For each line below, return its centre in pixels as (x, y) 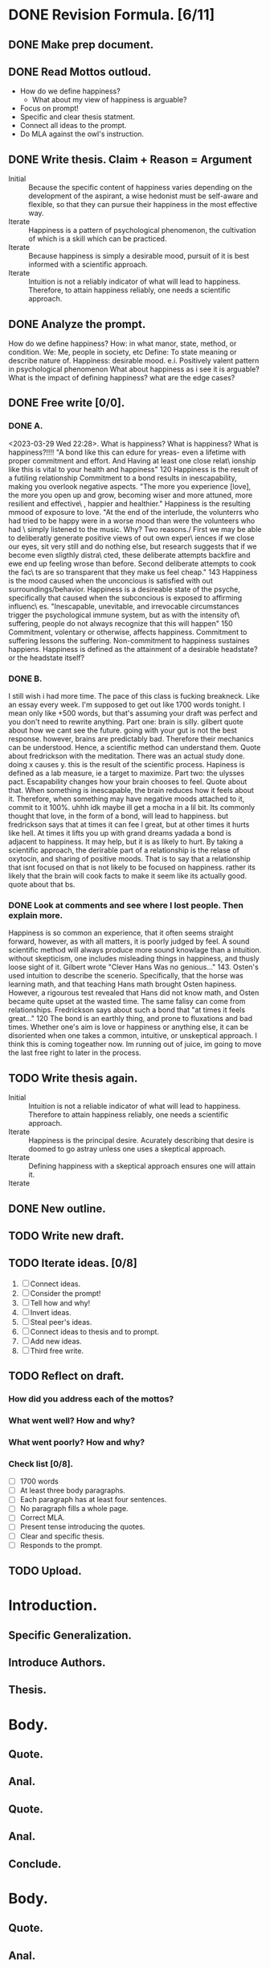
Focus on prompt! (49, 108)
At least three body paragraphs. (73, 1491)
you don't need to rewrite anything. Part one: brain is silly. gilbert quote (126, 722)
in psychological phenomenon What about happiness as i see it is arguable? (134, 369)
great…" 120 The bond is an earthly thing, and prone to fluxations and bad (131, 1019)
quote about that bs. (42, 884)
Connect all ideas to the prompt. (73, 126)
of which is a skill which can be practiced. (98, 239)
